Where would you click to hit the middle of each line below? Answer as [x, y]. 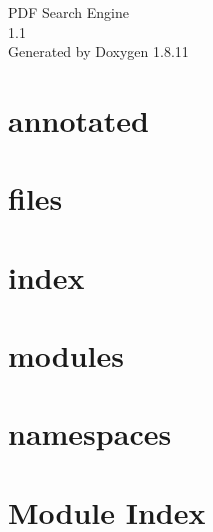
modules [66, 355]
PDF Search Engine [69, 12]
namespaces [90, 433]
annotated [78, 119]
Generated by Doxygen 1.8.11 [98, 51]
